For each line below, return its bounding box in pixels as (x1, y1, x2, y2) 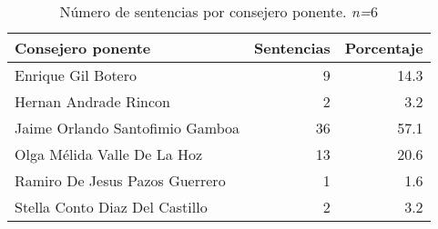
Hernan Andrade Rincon (15, 91, 171, 112)
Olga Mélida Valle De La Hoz (15, 144, 203, 164)
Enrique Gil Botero (15, 65, 138, 85)
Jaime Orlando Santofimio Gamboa (15, 117, 240, 138)
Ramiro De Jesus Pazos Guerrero (15, 170, 226, 191)
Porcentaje (344, 37, 423, 58)
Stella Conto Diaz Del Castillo (15, 196, 208, 217)
